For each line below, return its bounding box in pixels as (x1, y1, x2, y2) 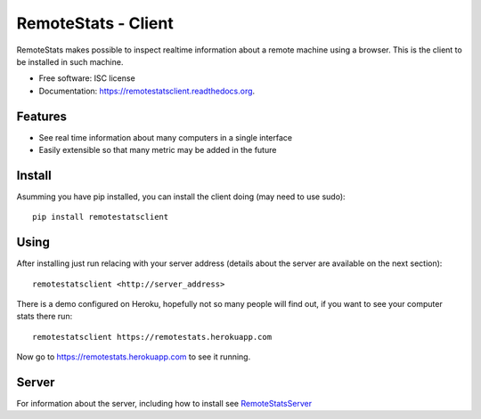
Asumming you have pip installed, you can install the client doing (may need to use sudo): (16, 191, 346, 202)
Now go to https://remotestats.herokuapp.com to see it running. (16, 351, 251, 362)
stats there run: (16, 311, 73, 322)
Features (16, 109, 67, 124)
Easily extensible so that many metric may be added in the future (38, 145, 277, 156)
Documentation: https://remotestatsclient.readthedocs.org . (38, 85, 256, 96)
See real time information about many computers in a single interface (38, 132, 293, 142)
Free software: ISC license (38, 73, 135, 84)
